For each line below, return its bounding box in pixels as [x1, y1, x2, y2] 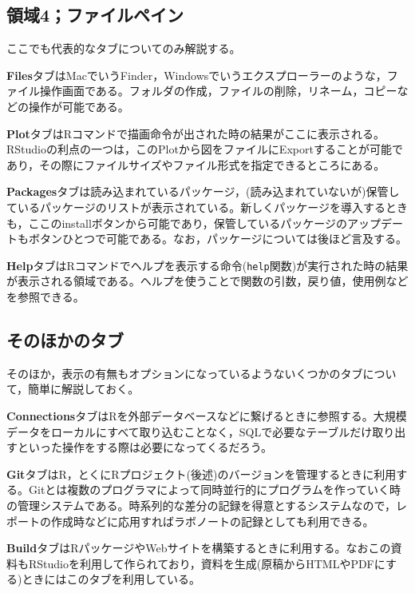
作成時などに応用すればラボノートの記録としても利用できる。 [50, 512, 374, 529]
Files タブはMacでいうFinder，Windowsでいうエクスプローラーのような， [6, 66, 387, 83]
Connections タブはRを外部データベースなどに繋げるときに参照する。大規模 [6, 407, 407, 424]
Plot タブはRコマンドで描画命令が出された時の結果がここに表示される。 [6, 125, 385, 141]
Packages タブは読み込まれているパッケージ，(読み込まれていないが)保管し [6, 183, 400, 200]
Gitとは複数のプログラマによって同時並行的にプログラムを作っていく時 [28, 481, 401, 498]
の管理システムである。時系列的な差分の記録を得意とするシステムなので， [6, 496, 397, 513]
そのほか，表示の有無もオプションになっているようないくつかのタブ [6, 364, 363, 381]
